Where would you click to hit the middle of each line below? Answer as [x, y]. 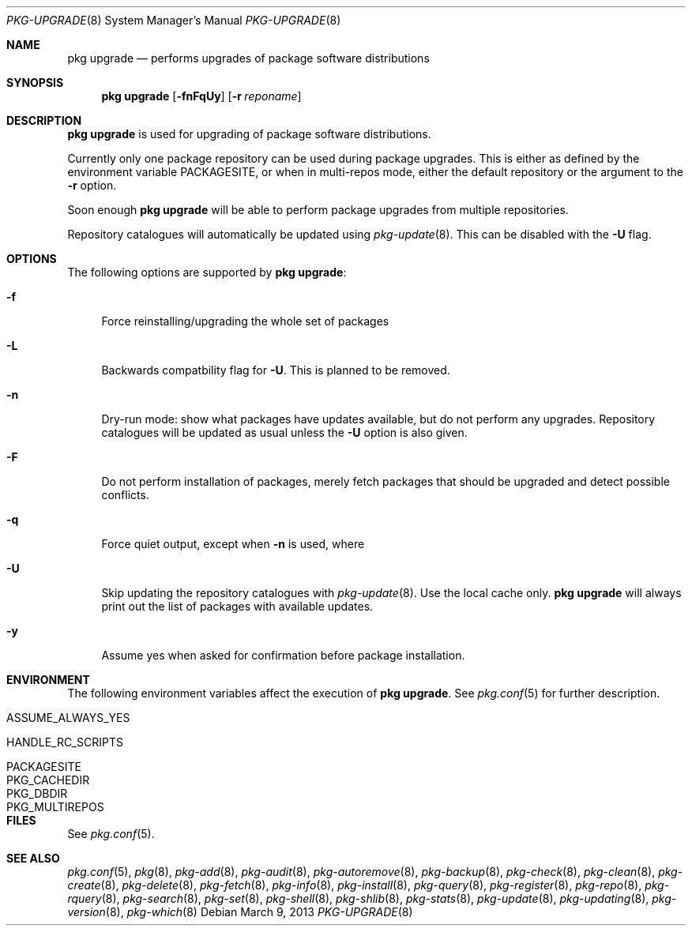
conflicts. [125, 495]
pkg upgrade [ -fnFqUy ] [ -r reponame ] [201, 96]
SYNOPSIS [35, 83]
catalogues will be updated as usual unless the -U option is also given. [284, 432]
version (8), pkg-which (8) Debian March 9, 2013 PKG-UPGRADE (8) [240, 912]
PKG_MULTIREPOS [55, 807]
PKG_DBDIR [37, 793]
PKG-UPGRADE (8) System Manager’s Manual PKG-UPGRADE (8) [174, 20]
